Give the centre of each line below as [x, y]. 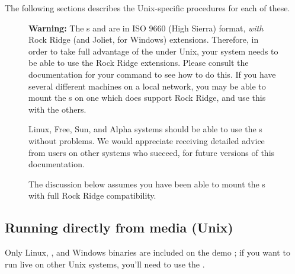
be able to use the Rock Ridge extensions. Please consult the [139, 63]
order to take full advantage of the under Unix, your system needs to [153, 51]
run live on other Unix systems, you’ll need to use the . [105, 264]
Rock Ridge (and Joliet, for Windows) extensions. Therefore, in [144, 39]
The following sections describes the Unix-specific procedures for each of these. [147, 8]
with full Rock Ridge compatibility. [92, 195]
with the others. [57, 109]
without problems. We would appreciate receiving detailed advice [147, 140]
